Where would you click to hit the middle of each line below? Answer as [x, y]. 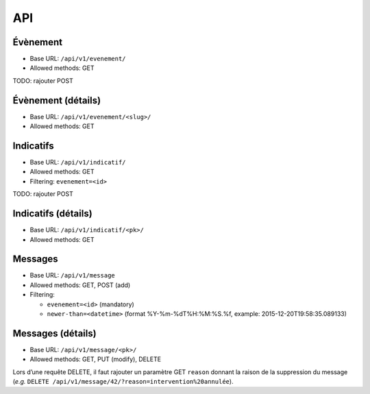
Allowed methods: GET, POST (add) [80, 285]
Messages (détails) [54, 333]
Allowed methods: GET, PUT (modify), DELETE [95, 359]
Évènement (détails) [57, 100]
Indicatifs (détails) [52, 213]
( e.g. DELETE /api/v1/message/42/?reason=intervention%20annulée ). [123, 382]
